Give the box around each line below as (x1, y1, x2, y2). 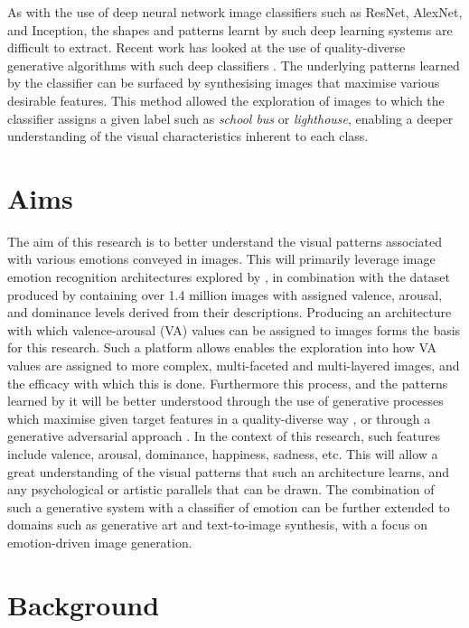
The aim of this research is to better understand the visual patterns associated (7, 231, 443, 250)
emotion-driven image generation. (7, 532, 192, 551)
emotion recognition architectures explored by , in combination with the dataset (7, 267, 450, 286)
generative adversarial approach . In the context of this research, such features (7, 426, 440, 445)
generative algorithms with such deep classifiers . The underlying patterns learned (7, 55, 460, 74)
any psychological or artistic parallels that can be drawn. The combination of (7, 480, 435, 499)
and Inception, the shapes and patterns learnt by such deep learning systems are (7, 20, 453, 39)
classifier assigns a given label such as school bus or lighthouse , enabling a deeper (7, 108, 454, 127)
